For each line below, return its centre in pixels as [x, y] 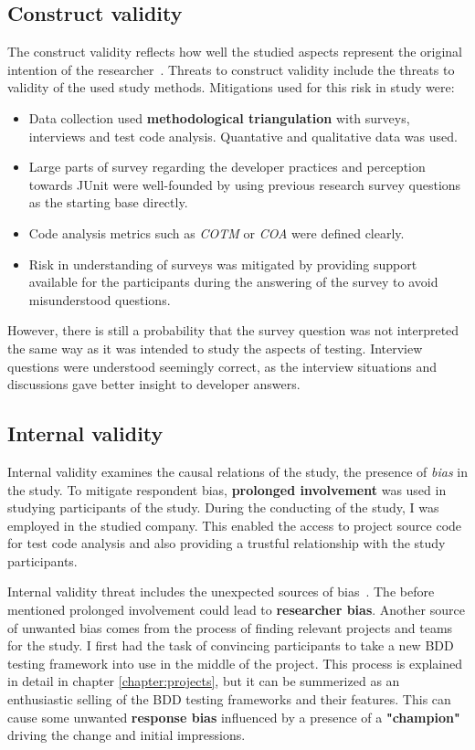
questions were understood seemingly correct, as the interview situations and [222, 366]
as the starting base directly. [108, 202]
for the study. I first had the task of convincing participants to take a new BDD [231, 645]
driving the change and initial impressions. [127, 735]
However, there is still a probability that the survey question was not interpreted [233, 330]
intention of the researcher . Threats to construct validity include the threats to [231, 69]
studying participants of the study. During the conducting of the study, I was [223, 507]
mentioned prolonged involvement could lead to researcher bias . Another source [236, 610]
